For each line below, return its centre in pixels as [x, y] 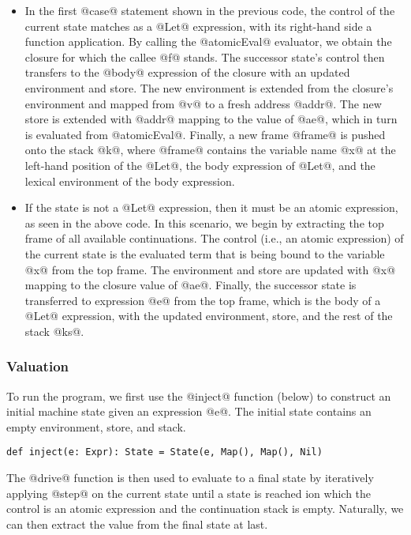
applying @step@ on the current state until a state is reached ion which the [189, 493]
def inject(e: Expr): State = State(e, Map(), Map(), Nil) [164, 452]
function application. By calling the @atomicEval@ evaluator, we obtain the [208, 41]
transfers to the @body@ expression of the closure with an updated [187, 72]
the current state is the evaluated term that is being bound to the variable [205, 253]
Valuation [37, 366]
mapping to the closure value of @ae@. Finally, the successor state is [191, 285]
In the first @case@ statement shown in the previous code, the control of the [210, 10]
